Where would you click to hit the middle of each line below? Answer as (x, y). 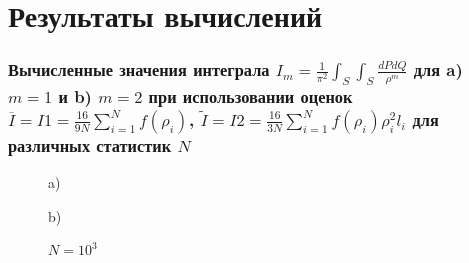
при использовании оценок (250, 95)
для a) (438, 69)
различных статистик (90, 144)
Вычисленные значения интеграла (139, 69)
